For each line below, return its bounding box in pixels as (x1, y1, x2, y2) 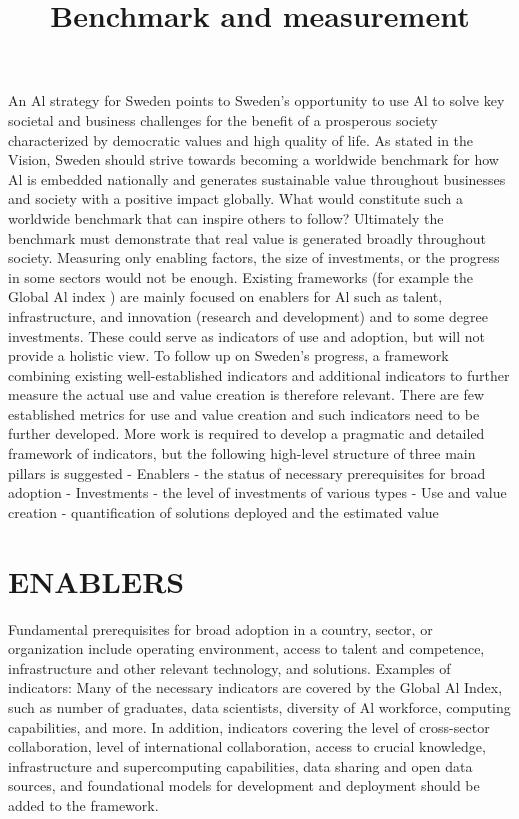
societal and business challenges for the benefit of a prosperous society (8, 109, 438, 130)
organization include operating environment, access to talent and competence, (8, 638, 485, 659)
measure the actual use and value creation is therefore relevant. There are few (8, 384, 485, 405)
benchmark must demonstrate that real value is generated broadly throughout (8, 227, 487, 248)
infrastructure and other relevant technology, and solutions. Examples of (8, 657, 451, 678)
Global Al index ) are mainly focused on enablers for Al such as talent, (8, 286, 443, 307)
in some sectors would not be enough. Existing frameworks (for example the (8, 266, 474, 287)
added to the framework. (8, 794, 159, 815)
